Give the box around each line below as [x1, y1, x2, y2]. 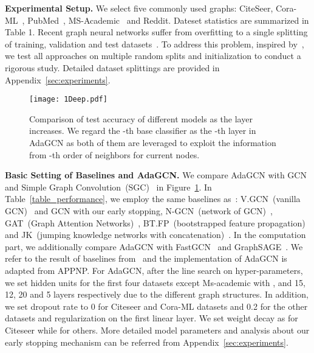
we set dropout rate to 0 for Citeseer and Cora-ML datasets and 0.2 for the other [5, 299, 308, 312]
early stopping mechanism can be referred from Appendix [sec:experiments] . [5, 335, 288, 348]
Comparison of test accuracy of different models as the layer [29, 112, 253, 125]
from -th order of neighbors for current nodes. [29, 148, 200, 161]
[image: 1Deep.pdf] [29, 95, 108, 104]
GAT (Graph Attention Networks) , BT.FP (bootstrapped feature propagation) [5, 216, 305, 229]
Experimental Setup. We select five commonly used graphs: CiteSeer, [5, 2, 273, 14]
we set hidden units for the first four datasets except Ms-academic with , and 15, [5, 276, 305, 288]
